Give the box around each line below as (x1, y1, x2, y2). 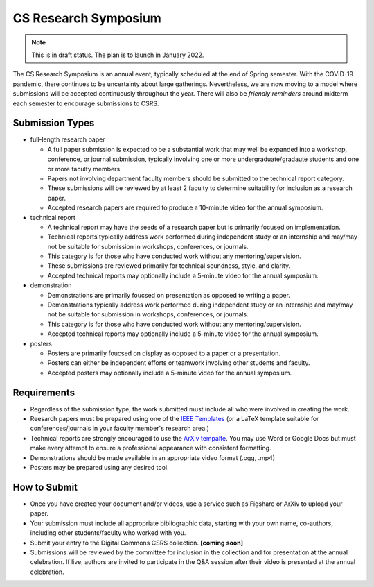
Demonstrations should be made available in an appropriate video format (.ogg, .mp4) (30, 453, 276, 461)
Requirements (12, 386, 75, 398)
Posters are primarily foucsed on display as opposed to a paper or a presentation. (47, 349, 280, 357)
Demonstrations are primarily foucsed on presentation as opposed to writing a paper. (47, 291, 291, 299)
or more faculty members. (47, 164, 122, 173)
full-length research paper (30, 135, 105, 144)
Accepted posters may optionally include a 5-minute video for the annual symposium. (47, 368, 292, 377)
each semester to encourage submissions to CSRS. (12, 99, 159, 108)
